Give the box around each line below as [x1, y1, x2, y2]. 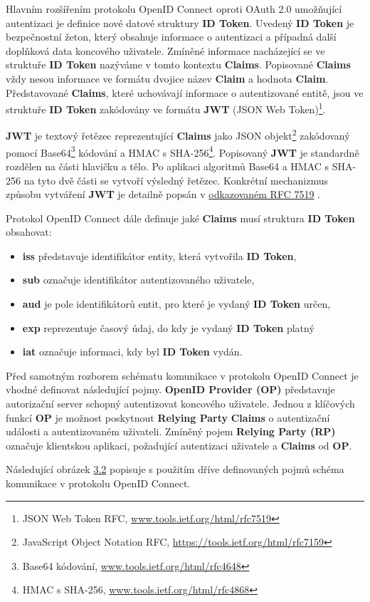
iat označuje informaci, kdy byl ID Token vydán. [22, 344, 243, 359]
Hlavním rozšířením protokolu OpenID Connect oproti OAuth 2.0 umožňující [6, 1, 342, 16]
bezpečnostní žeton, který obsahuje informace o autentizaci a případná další [6, 29, 337, 44]
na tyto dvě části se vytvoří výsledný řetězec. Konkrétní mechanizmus [23, 172, 329, 187]
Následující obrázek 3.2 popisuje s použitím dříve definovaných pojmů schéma [6, 462, 344, 477]
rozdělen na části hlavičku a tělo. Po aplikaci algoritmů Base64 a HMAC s [6, 158, 329, 173]
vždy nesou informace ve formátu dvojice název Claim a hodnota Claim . [6, 71, 329, 85]
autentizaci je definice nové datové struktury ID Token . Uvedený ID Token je [6, 15, 354, 30]
